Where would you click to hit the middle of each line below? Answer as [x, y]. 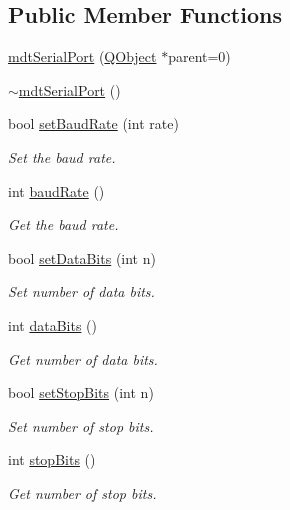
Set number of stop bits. [81, 425]
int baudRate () [56, 190]
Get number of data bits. [83, 358]
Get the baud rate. [63, 224]
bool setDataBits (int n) [82, 257]
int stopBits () [52, 459]
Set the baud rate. [62, 156]
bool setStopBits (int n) [81, 392]
